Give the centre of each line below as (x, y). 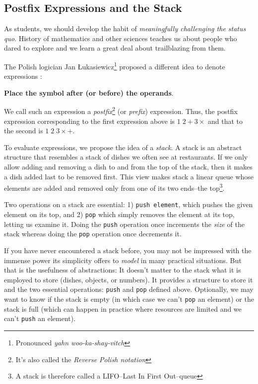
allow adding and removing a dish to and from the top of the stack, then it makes (128, 167)
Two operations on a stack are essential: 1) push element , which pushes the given (129, 204)
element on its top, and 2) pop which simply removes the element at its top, (119, 214)
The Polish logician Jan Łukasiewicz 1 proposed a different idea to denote (115, 65)
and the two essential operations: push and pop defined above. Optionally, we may (129, 289)
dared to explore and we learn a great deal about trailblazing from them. (115, 48)
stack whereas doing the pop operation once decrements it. (93, 234)
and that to (226, 121)
